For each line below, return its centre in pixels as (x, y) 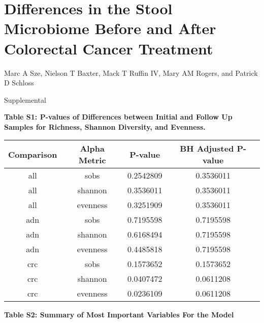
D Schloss (19, 83)
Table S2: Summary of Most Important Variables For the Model (119, 315)
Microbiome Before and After (110, 28)
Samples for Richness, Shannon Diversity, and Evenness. (105, 126)
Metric (92, 160)
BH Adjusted (207, 149)
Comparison (33, 154)
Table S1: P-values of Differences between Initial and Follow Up (118, 117)
